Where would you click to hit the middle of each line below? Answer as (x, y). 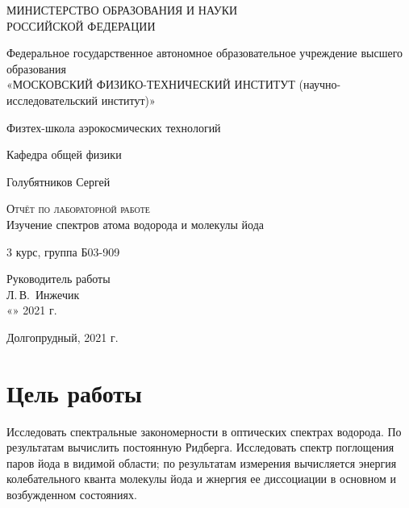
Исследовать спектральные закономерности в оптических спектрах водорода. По (204, 431)
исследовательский (52, 100)
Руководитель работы (58, 279)
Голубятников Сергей (58, 181)
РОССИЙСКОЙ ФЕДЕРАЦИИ (81, 25)
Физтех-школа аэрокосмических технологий (114, 127)
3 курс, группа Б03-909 (63, 251)
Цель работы (74, 392)
